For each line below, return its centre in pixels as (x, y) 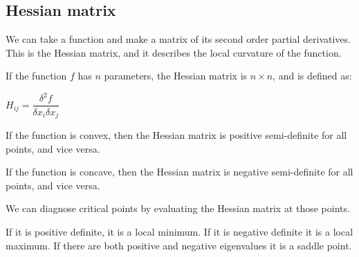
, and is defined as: (312, 76)
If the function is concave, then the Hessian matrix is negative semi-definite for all (179, 172)
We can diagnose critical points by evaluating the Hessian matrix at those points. (178, 208)
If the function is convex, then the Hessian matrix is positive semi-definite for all (176, 135)
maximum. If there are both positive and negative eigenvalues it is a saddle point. (179, 245)
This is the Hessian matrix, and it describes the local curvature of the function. (174, 52)
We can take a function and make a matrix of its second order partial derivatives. (178, 39)
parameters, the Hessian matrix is (176, 76)
